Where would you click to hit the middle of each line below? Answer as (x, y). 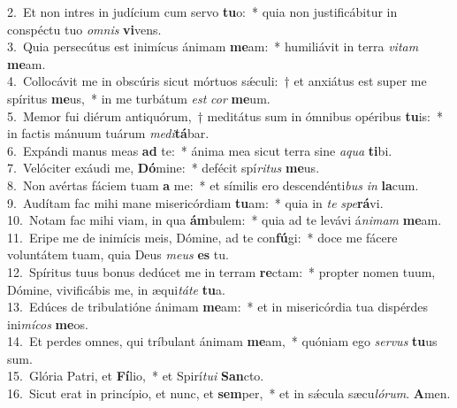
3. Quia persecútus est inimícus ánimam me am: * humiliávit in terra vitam (213, 46)
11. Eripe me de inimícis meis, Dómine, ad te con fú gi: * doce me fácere (202, 237)
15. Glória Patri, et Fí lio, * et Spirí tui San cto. (136, 376)
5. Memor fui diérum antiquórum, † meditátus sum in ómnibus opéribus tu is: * (225, 115)
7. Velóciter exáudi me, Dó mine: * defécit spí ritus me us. (164, 168)
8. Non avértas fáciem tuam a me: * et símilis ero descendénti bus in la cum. (213, 185)
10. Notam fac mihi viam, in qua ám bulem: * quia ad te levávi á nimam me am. (225, 220)
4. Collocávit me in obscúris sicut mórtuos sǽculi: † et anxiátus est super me (217, 81)
